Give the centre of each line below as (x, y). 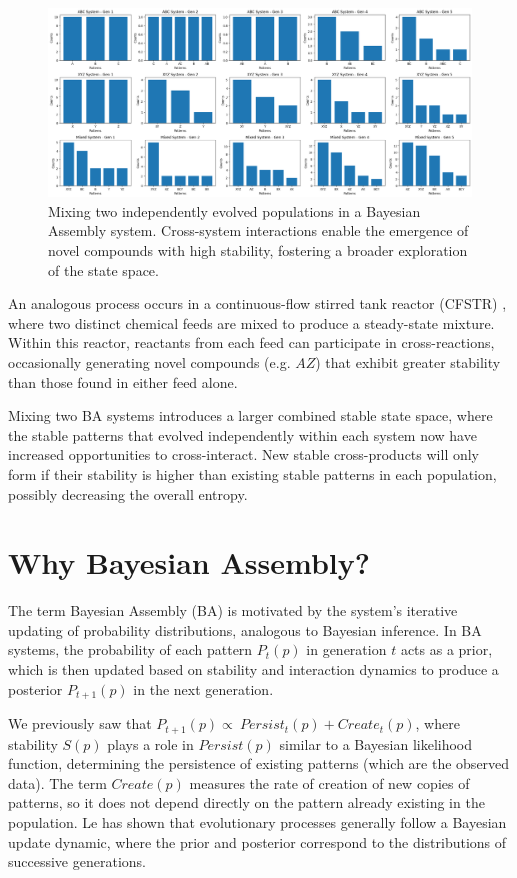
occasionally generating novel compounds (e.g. (149, 361)
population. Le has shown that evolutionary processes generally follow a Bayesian (257, 821)
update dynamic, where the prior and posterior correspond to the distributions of (257, 841)
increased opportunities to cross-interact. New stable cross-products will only (244, 454)
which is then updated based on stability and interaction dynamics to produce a (253, 669)
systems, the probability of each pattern (130, 649)
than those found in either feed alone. (123, 381)
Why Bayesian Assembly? (189, 562)
